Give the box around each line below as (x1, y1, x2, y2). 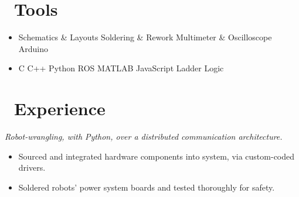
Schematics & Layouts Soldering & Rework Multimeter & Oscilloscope (18, 31, 272, 43)
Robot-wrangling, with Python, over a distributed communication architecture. (5, 130, 283, 143)
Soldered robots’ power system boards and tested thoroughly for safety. (18, 181, 275, 193)
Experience (14, 96, 106, 120)
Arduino (18, 42, 49, 54)
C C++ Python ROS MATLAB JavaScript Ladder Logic (18, 62, 224, 74)
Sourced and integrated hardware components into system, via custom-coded (18, 150, 295, 162)
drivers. (18, 161, 46, 174)
